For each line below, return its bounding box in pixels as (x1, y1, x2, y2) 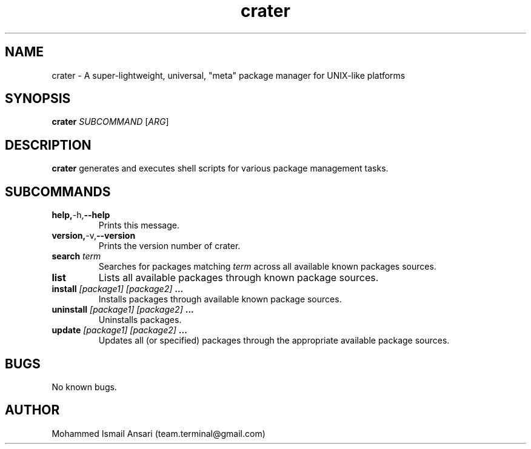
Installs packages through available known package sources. (98, 294, 342, 305)
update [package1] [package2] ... (52, 325, 187, 336)
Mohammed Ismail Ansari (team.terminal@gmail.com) (52, 428, 265, 439)
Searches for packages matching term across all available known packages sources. (98, 261, 436, 272)
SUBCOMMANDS (5, 184, 111, 199)
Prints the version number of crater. (98, 241, 241, 251)
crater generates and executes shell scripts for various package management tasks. (52, 163, 389, 174)
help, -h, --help (52, 210, 110, 221)
